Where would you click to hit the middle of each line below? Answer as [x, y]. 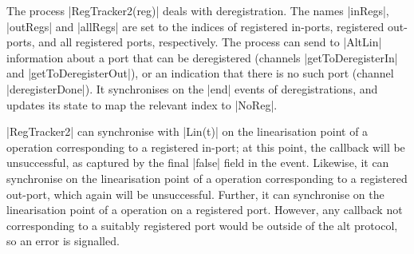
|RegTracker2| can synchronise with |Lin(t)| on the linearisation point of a [187, 131]
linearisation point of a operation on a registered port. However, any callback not [205, 210]
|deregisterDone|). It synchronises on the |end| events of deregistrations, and [192, 88]
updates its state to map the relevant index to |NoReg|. [142, 104]
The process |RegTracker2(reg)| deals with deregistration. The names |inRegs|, [198, 10]
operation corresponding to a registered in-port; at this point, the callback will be [206, 147]
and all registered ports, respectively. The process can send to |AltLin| [210, 42]
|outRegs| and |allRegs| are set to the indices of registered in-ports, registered [195, 26]
